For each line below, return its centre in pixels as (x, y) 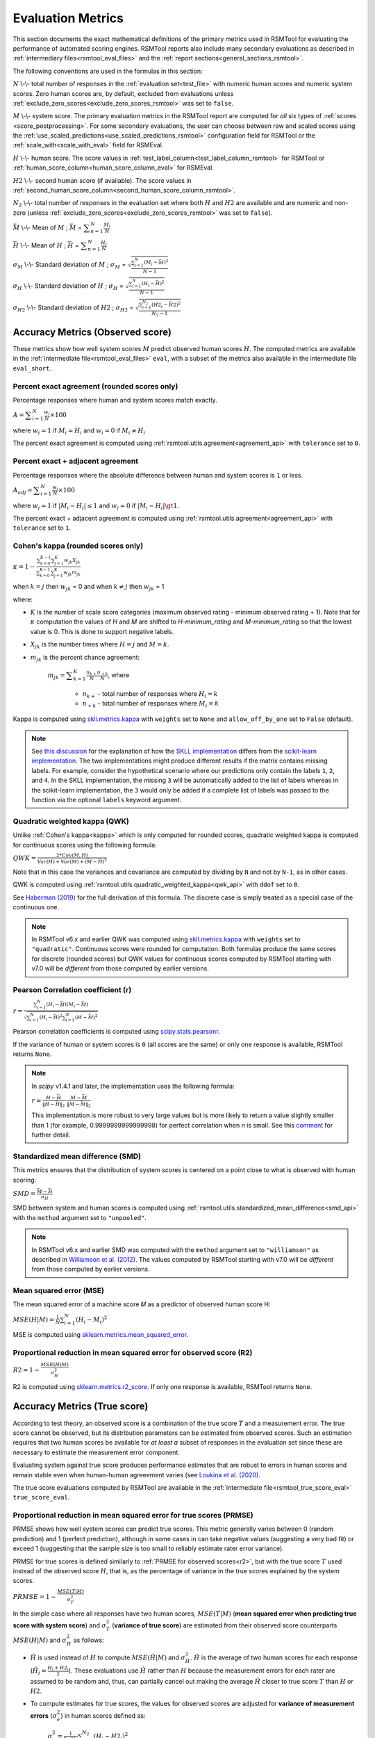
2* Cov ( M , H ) (72, 855)
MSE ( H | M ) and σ (40, 1640)
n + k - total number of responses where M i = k (151, 704)
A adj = (23, 491)
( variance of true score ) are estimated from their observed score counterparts (225, 1625)
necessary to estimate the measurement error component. (97, 1452)
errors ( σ (44, 1715)
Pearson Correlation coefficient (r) (72, 989)
